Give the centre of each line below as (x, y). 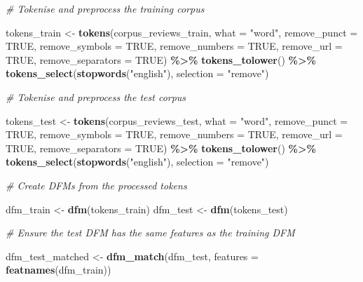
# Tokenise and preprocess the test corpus (96, 96)
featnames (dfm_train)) (59, 270)
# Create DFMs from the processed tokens (96, 185)
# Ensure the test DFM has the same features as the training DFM (150, 233)
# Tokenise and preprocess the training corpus (105, 8)
